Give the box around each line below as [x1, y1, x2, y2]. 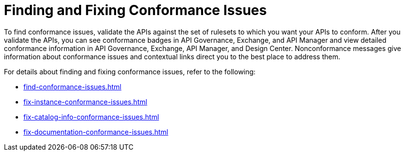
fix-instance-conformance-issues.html [23, 97, 147, 106]
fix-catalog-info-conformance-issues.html [23, 112, 159, 121]
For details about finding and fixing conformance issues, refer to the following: [4, 67, 256, 76]
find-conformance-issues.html [23, 82, 121, 91]
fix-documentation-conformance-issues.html [23, 127, 168, 136]
